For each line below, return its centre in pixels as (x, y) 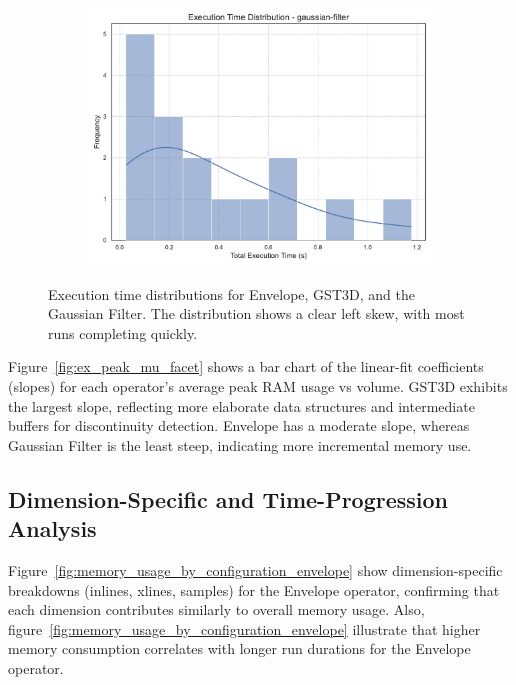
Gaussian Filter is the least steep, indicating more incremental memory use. (240, 444)
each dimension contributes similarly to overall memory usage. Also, (216, 609)
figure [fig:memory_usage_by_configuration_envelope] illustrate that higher (244, 628)
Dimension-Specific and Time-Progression (228, 498)
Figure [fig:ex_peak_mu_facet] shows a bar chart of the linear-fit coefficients (246, 366)
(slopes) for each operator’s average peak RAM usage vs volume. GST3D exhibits (258, 385)
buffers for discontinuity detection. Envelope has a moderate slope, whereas (239, 425)
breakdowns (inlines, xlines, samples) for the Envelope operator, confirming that (254, 589)
